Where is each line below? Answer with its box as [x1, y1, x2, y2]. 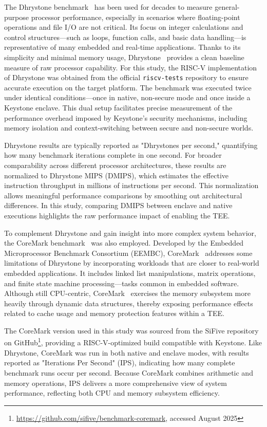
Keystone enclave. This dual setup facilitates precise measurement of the [4, 102, 233, 113]
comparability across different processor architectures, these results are [4, 159, 226, 170]
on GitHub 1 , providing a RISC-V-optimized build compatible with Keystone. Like [4, 336, 262, 348]
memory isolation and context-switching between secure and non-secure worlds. [4, 122, 254, 133]
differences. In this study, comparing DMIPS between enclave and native [4, 200, 233, 211]
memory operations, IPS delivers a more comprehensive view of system [4, 377, 227, 388]
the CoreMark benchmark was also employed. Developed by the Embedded [4, 237, 244, 248]
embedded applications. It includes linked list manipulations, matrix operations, [4, 267, 256, 278]
